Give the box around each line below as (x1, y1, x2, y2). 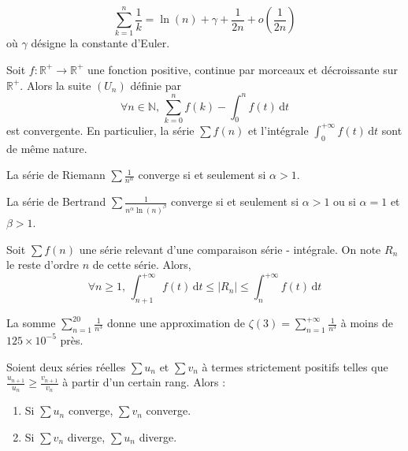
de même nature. (6, 140, 87, 156)
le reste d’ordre (6, 256, 79, 273)
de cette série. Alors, (92, 256, 191, 273)
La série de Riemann (6, 166, 106, 183)
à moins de (340, 315, 393, 331)
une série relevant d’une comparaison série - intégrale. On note (79, 240, 381, 257)
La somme (6, 315, 56, 331)
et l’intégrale (248, 121, 309, 138)
